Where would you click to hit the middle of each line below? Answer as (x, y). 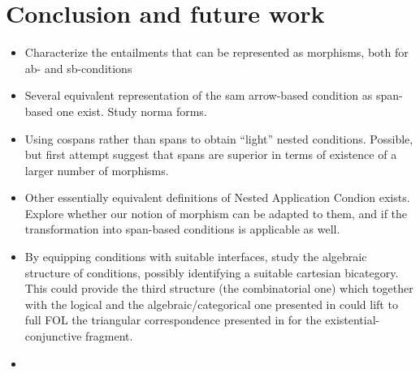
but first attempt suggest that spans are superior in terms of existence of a (211, 154)
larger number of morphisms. (97, 170)
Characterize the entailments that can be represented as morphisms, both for (216, 52)
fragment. (109, 336)
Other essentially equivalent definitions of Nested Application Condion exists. (217, 197)
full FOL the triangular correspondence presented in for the (173, 320)
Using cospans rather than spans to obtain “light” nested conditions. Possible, (219, 138)
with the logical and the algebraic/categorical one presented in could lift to (211, 304)
